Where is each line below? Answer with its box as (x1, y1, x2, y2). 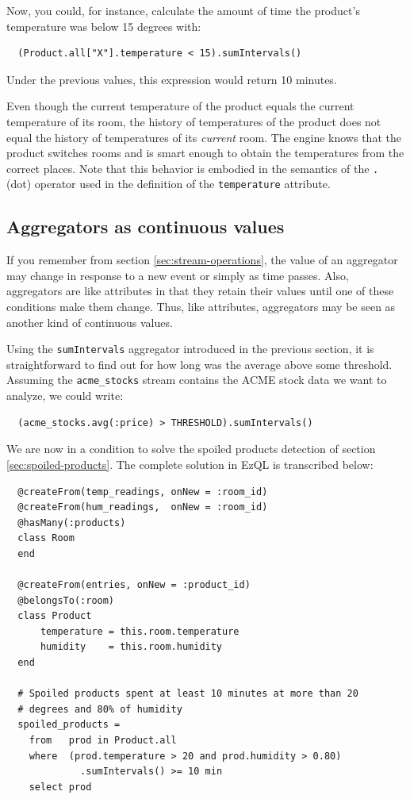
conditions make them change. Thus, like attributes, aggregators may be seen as (6, 298, 396, 315)
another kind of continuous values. (6, 313, 173, 330)
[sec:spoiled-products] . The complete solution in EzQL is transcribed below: (6, 455, 374, 472)
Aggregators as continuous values (6, 214, 285, 239)
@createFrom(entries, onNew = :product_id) (17, 579, 251, 591)
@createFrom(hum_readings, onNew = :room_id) (17, 501, 268, 513)
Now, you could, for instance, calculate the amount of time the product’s (6, 2, 360, 18)
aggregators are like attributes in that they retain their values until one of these (6, 282, 394, 299)
